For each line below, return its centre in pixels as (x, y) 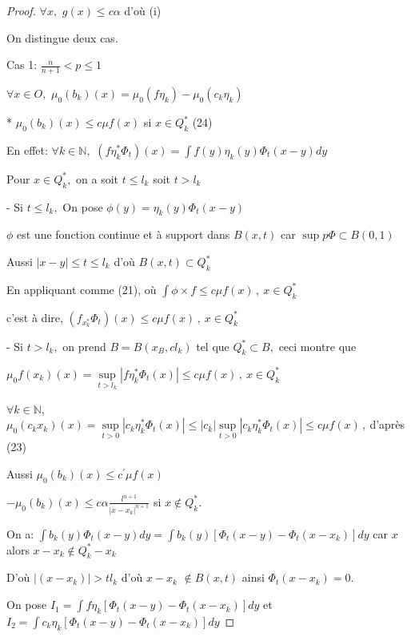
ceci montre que (317, 346)
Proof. (21, 10)
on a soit (98, 178)
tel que (213, 346)
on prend (84, 346)
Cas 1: (22, 65)
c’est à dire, (35, 317)
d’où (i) (143, 10)
